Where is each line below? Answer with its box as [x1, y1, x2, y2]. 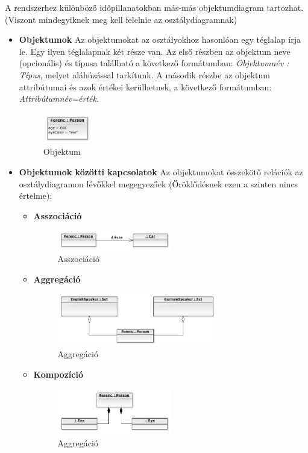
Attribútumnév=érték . [19, 92, 99, 105]
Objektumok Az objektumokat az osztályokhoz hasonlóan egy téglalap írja [19, 33, 301, 46]
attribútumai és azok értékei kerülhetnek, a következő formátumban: [19, 80, 272, 93]
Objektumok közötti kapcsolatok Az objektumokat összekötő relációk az [19, 166, 303, 178]
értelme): [19, 189, 52, 202]
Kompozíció [33, 367, 83, 380]
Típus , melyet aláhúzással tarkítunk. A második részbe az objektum [19, 68, 271, 81]
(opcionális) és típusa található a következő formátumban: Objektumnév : [19, 57, 289, 69]
